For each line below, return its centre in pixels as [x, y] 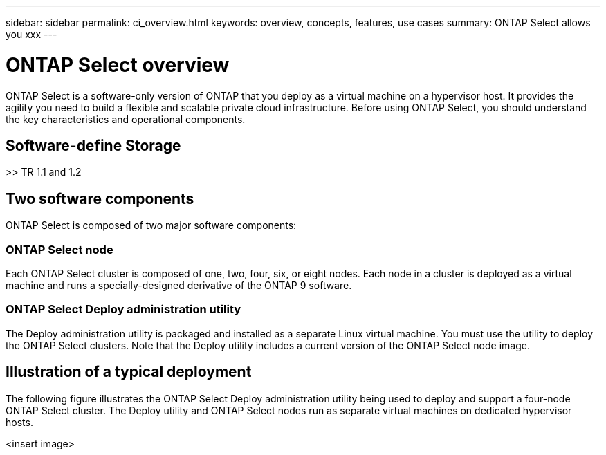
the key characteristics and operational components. [126, 119]
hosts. [19, 422]
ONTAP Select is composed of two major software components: [151, 225]
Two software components [100, 198]
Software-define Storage [93, 145]
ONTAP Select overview [118, 65]
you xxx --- [31, 34]
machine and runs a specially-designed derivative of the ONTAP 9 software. [179, 285]
